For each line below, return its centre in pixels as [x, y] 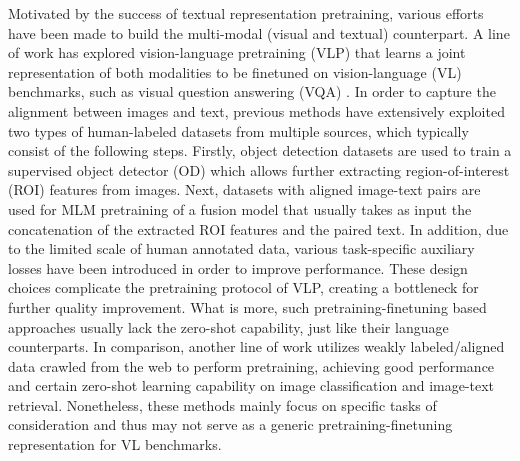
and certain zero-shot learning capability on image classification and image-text [251, 385]
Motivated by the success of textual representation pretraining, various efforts [246, 13]
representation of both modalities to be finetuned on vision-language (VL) [235, 71]
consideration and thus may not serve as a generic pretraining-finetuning [230, 424]
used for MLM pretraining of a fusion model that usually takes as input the [240, 208]
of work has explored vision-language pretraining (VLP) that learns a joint [237, 52]
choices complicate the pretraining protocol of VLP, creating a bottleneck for [243, 287]
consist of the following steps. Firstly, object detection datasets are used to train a [260, 150]
